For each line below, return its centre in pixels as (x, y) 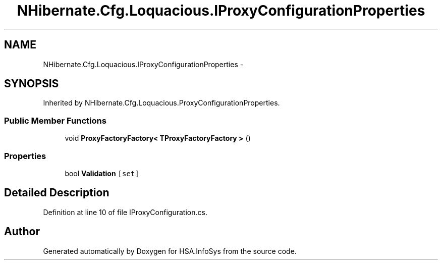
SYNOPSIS (32, 84)
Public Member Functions (55, 120)
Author (22, 232)
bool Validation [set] (102, 173)
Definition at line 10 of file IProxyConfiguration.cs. (125, 212)
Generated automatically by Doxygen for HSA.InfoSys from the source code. (170, 251)
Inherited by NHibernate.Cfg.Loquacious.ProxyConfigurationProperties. (161, 103)
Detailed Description (57, 193)
